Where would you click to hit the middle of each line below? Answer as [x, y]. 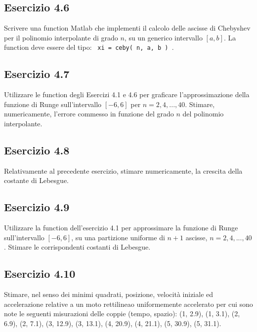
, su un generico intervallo [163, 37]
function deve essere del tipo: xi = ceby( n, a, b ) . [89, 47]
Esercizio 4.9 [37, 207]
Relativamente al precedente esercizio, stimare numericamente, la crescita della [123, 170]
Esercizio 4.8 [37, 150]
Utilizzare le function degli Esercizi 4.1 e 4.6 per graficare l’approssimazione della [127, 94]
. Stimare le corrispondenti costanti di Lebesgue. [77, 247]
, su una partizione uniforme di [118, 237]
